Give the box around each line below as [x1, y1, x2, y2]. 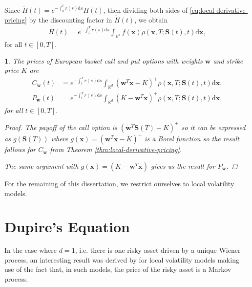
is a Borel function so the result [145, 133, 239, 144]
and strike [213, 55, 243, 66]
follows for [4, 144, 36, 155]
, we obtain [134, 14, 168, 24]
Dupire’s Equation [4, 217, 130, 237]
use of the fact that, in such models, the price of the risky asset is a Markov [4, 264, 231, 274]
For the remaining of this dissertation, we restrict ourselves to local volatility [4, 178, 234, 188]
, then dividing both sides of [103, 5, 188, 15]
